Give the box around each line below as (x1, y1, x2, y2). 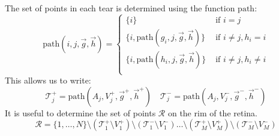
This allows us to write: (5, 74, 91, 86)
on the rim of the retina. (167, 106, 257, 119)
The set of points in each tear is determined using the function (5, 2, 235, 14)
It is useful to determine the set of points (5, 106, 156, 119)
